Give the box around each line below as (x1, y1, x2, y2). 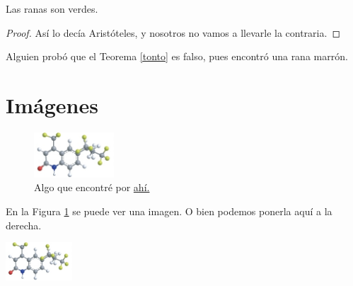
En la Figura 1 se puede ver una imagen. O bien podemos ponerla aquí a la (6, 204, 332, 219)
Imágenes (6, 90, 98, 119)
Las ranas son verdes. (6, 1, 98, 16)
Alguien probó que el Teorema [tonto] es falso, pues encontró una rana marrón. (6, 49, 348, 64)
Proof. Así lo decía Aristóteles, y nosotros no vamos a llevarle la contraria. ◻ (6, 25, 341, 40)
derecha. (6, 217, 42, 232)
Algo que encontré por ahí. (34, 180, 150, 195)
